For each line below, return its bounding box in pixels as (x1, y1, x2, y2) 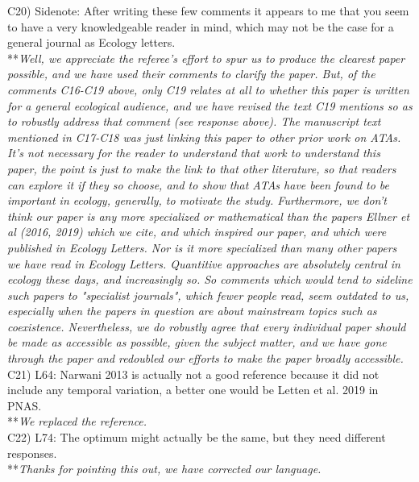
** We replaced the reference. (7, 413, 147, 430)
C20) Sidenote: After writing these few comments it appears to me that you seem (7, 2, 409, 19)
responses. (7, 444, 57, 461)
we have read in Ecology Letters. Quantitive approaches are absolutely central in (7, 255, 400, 272)
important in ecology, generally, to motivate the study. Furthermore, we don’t (7, 192, 387, 209)
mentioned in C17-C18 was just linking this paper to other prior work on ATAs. (7, 128, 401, 145)
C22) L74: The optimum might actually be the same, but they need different (7, 429, 386, 446)
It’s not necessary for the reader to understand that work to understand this (7, 144, 380, 161)
